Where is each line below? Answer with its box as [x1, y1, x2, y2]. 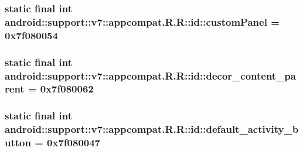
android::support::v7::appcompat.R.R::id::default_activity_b [5, 122, 299, 136]
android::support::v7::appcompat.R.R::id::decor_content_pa [5, 68, 296, 83]
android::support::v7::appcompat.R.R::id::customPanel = [5, 14, 280, 29]
